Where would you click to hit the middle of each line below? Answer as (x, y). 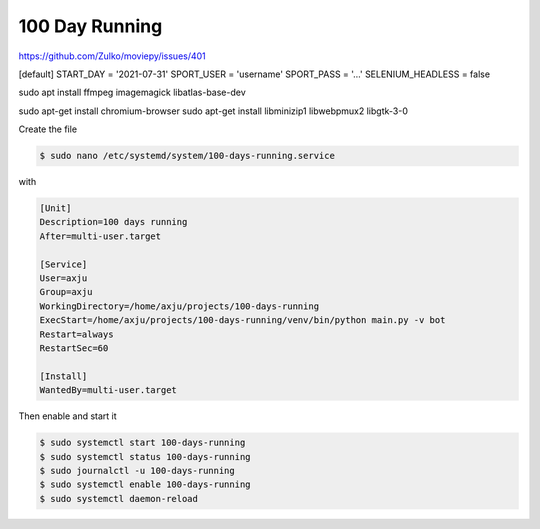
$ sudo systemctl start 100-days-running (142, 443)
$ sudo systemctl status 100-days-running (145, 456)
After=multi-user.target (100, 236)
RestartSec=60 (74, 348)
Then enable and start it (67, 416)
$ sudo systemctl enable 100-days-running (145, 484)
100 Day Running (90, 26)
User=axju (63, 278)
